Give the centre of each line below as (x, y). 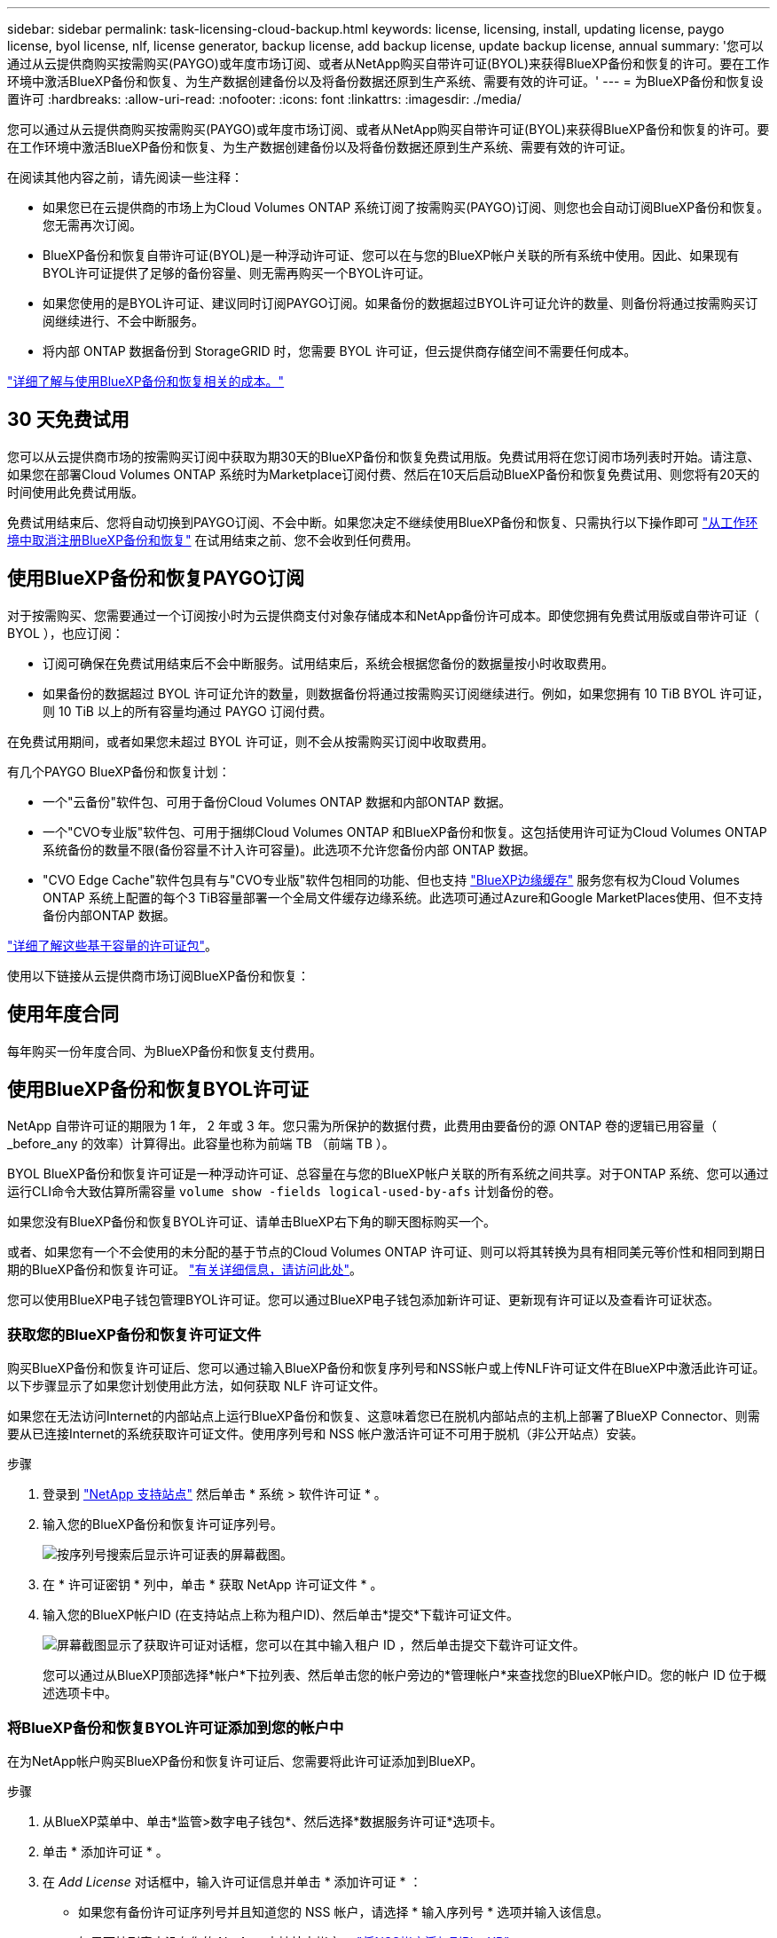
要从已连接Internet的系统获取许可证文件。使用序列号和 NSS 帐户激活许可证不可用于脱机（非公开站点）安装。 (326, 1434)
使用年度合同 (63, 1014)
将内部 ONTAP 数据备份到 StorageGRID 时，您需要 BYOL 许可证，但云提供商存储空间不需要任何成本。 (340, 351)
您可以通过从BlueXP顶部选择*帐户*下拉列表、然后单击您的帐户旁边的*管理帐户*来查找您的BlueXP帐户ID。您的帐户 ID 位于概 (404, 1675)
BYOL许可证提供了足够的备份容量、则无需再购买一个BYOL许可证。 (237, 273)
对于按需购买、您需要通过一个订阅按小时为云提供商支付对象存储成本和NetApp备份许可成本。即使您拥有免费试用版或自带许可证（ (384, 615)
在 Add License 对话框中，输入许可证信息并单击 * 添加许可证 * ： (232, 1881)
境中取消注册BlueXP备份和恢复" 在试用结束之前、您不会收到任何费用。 (213, 540)
